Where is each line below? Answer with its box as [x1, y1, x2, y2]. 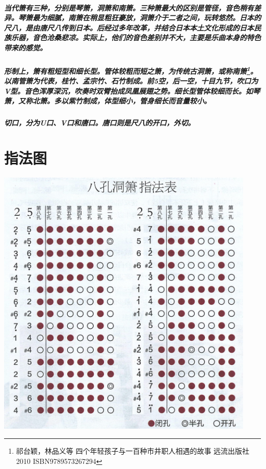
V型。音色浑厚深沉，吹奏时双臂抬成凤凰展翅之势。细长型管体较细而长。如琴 [4, 85, 260, 96]
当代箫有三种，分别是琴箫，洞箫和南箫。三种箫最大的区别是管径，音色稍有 [4, 2, 254, 13]
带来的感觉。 [4, 42, 47, 53]
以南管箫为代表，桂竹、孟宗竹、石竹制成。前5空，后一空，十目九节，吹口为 [4, 76, 258, 86]
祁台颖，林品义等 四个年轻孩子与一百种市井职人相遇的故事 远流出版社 [16, 445, 250, 456]
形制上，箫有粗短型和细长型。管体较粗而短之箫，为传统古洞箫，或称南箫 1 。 [4, 64, 257, 76]
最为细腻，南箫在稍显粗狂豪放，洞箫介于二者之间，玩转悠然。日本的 [32, 12, 261, 23]
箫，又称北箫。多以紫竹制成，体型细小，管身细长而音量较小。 [4, 95, 211, 106]
